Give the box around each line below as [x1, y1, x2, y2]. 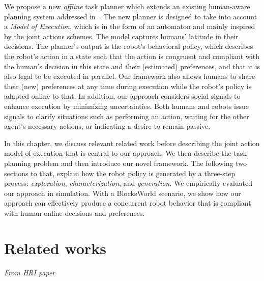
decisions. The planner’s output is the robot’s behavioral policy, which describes [4, 41, 253, 51]
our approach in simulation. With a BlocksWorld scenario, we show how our [4, 187, 241, 198]
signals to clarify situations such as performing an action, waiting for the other [4, 110, 249, 121]
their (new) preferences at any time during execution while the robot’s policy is [4, 80, 252, 91]
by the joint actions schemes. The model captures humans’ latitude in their [4, 31, 239, 41]
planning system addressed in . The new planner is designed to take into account [4, 11, 257, 21]
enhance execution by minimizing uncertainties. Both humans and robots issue [4, 100, 249, 111]
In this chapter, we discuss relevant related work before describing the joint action [4, 137, 260, 148]
